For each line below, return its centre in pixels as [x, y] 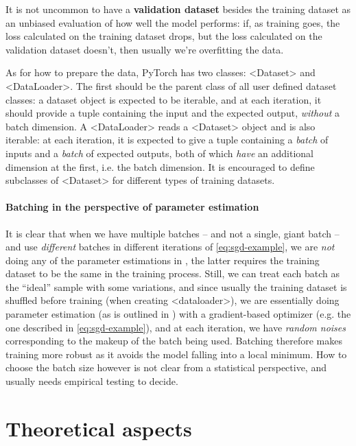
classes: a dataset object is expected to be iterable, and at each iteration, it [164, 99]
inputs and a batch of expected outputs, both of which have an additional [160, 153]
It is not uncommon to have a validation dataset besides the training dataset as [178, 9]
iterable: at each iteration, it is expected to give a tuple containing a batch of [167, 140]
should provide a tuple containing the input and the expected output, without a [173, 113]
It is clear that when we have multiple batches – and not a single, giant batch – [173, 233]
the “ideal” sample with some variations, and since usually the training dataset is [176, 286]
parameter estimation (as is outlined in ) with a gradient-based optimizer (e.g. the [178, 314]
